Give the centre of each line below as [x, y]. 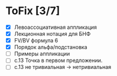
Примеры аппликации [42, 54]
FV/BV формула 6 [36, 41]
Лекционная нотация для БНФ [52, 34]
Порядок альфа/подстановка [51, 47]
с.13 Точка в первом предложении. [58, 61]
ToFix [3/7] [33, 11]
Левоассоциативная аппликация [55, 27]
